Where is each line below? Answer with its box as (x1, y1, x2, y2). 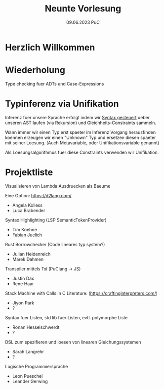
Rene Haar (12, 280, 34, 287)
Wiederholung (5, 65, 66, 76)
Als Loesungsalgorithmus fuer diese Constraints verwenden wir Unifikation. (5, 149, 159, 155)
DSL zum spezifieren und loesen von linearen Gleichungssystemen (5, 339, 142, 345)
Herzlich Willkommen (5, 42, 95, 53)
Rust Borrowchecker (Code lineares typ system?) (5, 241, 105, 247)
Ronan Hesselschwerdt (12, 324, 60, 330)
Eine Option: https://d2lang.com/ (5, 192, 72, 198)
